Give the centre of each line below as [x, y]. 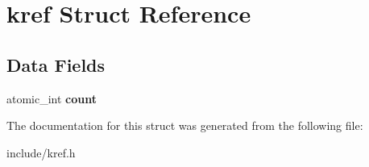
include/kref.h [41, 152]
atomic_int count [52, 98]
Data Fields [56, 64]
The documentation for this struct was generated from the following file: [185, 125]
